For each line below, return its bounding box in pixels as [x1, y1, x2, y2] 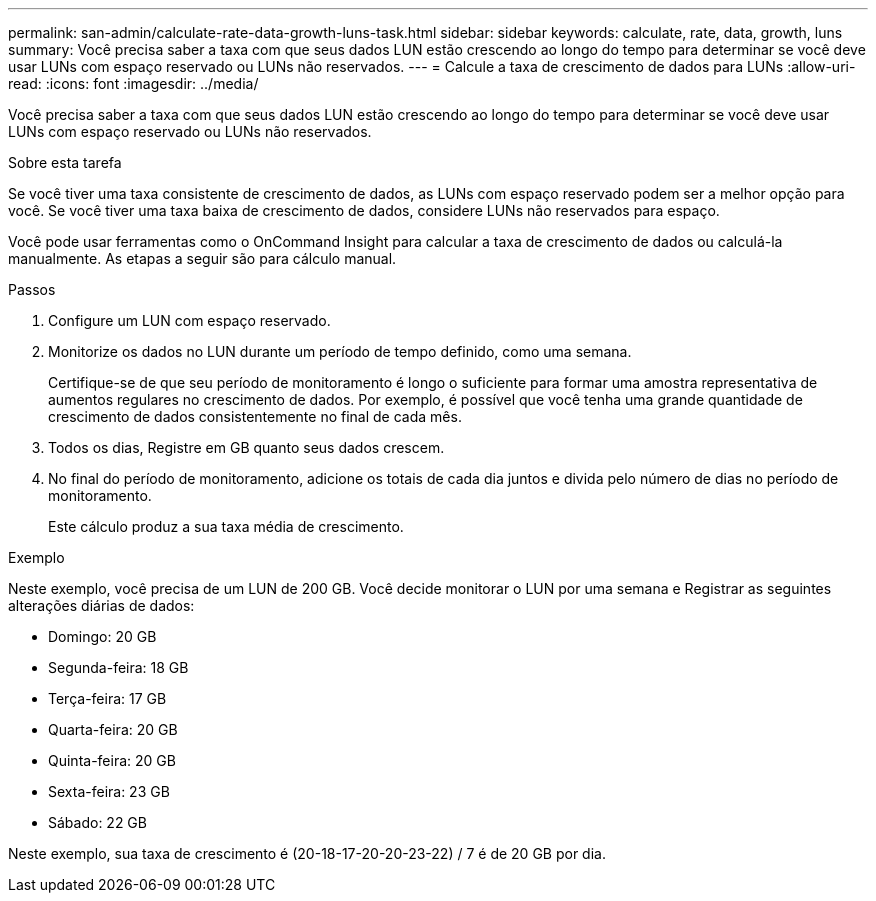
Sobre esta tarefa [8, 154, 122, 171]
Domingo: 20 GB [48, 628, 157, 645]
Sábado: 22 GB [48, 814, 147, 831]
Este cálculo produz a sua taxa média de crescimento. [48, 518, 404, 535]
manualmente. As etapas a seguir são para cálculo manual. [8, 250, 397, 267]
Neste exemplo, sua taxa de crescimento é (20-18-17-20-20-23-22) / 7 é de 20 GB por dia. [8, 845, 606, 862]
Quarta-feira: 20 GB [48, 721, 178, 738]
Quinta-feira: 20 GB [48, 752, 176, 769]
